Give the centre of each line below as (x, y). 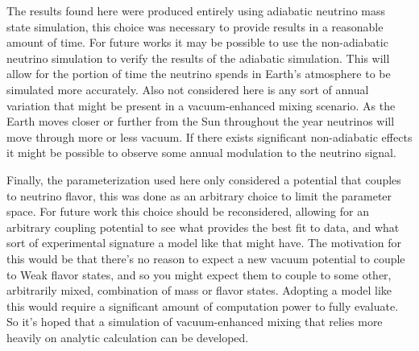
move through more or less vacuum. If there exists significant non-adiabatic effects (209, 136)
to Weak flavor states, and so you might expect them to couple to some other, (199, 274)
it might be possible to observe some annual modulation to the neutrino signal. (201, 153)
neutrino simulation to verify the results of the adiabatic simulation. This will (198, 58)
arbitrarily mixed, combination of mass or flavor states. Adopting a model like (199, 290)
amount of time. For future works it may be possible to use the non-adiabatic (197, 42)
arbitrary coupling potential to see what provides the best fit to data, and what (203, 227)
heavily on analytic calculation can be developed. (128, 337)
